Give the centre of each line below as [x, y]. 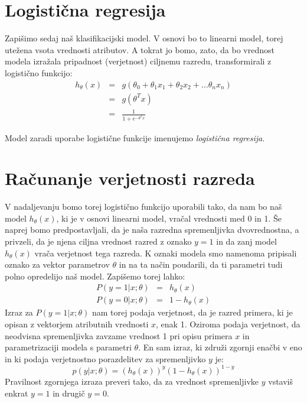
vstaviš [281, 381]
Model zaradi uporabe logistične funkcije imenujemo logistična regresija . [135, 137]
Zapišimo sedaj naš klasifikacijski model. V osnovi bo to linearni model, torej [144, 38]
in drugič [69, 393]
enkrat [17, 393]
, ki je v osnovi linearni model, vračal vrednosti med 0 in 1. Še [169, 218]
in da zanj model [246, 241]
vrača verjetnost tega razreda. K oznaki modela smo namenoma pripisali [166, 253]
